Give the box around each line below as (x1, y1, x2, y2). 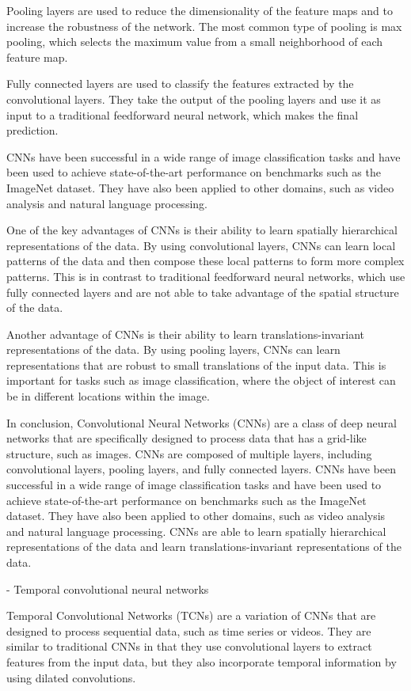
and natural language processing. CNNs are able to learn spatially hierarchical (6, 522, 386, 539)
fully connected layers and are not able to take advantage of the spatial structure (6, 283, 399, 300)
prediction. (6, 122, 59, 139)
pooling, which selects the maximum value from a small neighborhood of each (6, 33, 383, 50)
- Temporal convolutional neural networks (6, 580, 209, 597)
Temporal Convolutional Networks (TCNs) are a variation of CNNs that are (6, 607, 376, 624)
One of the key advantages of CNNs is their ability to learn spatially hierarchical (6, 222, 398, 238)
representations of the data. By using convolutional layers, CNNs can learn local (6, 237, 396, 253)
